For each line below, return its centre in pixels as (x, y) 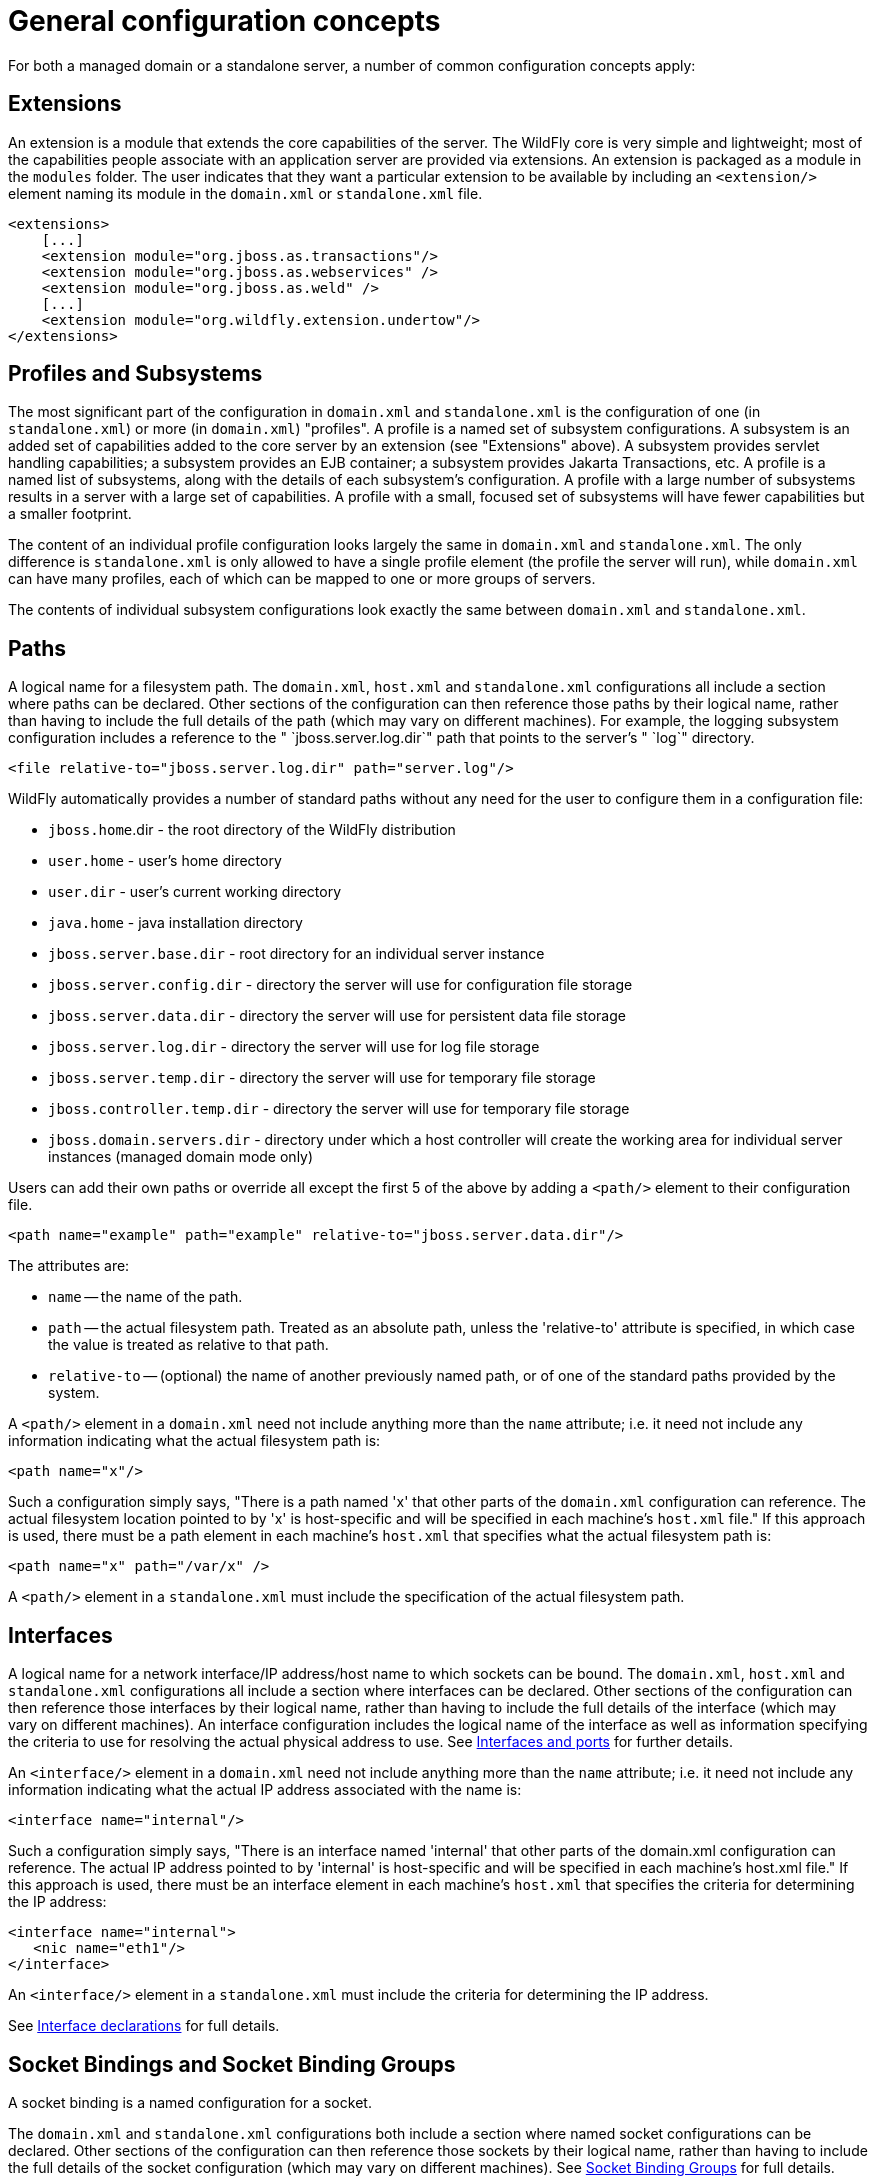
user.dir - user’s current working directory (195, 892)
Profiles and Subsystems (135, 374)
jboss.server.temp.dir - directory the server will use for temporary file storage (322, 1078)
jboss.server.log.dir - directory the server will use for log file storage (294, 1047)
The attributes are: (69, 1266)
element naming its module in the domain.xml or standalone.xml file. (245, 193)
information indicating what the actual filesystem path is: (194, 1441)
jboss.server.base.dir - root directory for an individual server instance (296, 954)
